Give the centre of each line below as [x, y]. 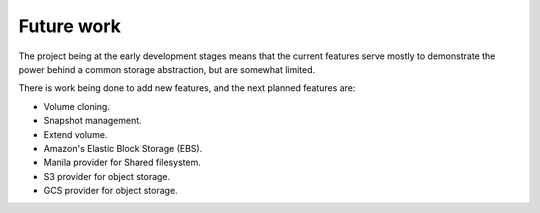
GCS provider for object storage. [111, 191]
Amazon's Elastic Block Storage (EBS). [123, 148]
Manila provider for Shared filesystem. [122, 162]
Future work [70, 26]
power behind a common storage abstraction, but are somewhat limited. [167, 69]
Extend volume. [75, 134]
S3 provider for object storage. [107, 176]
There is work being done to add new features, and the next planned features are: [187, 88]
